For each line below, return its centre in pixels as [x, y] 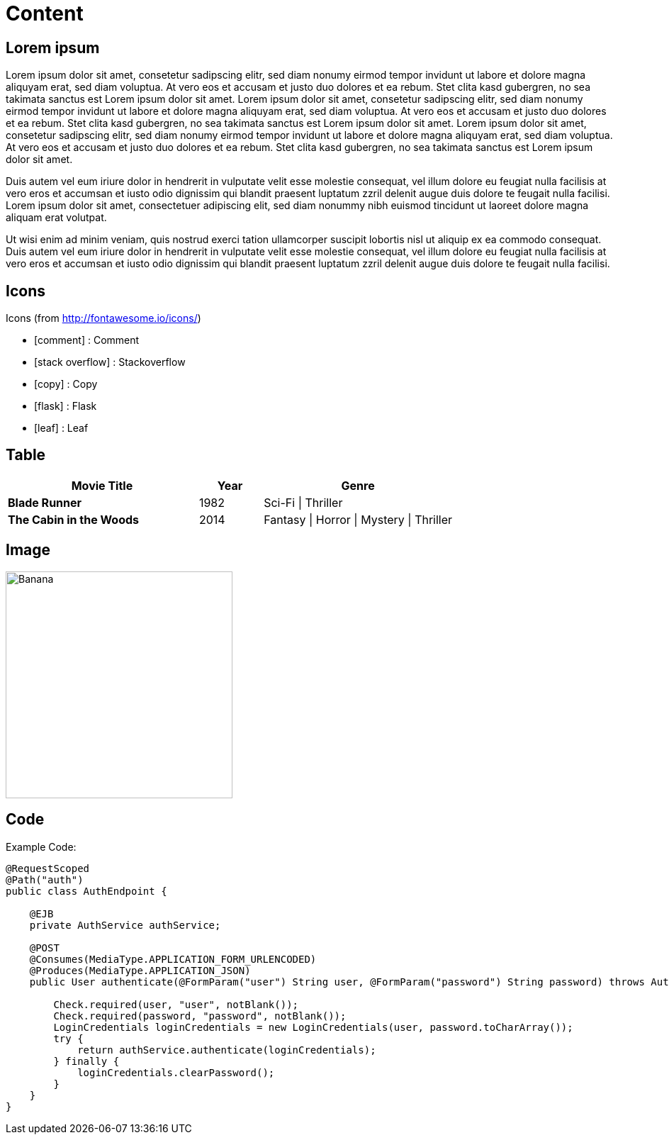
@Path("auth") [45, 879]
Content [45, 13]
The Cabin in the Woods [73, 519]
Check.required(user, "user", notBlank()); [176, 1004]
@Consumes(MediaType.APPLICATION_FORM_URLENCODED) [173, 959]
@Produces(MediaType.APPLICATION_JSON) [140, 970]
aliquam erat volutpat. [56, 218]
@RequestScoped [48, 868]
